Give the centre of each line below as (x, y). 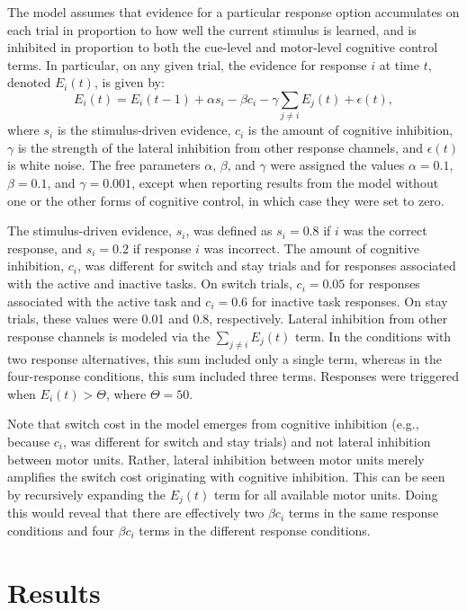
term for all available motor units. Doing (326, 494)
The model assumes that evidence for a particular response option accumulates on (233, 12)
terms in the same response (364, 513)
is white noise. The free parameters (104, 165)
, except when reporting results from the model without (285, 183)
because (29, 441)
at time (399, 64)
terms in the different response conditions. (255, 530)
